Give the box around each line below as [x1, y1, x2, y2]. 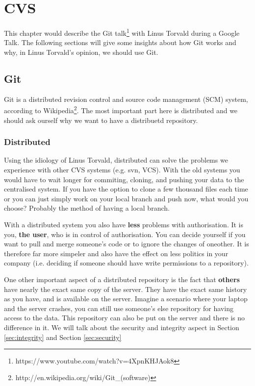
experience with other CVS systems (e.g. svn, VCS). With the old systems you [4, 165, 240, 175]
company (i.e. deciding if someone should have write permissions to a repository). [4, 258, 249, 268]
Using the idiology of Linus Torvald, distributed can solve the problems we [4, 155, 228, 165]
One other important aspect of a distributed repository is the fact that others [4, 274, 240, 284]
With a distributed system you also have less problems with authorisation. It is [4, 219, 244, 229]
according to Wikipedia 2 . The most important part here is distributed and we [4, 104, 238, 116]
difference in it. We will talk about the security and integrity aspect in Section [4, 322, 239, 332]
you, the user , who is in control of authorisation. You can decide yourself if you [4, 229, 246, 239]
